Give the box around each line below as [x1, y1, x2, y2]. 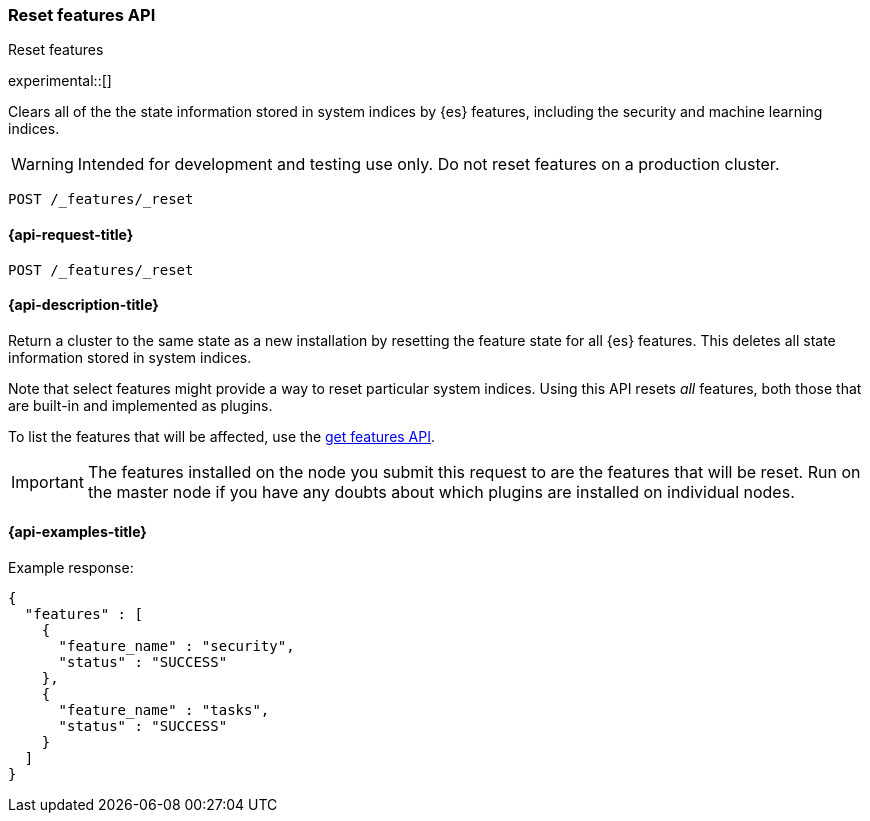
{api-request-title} [8, 225, 134, 243]
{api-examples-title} [8, 523, 147, 541]
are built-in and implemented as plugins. [8, 396, 273, 414]
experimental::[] [8, 72, 112, 90]
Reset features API [8, 5, 156, 25]
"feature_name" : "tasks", [58, 702, 270, 719]
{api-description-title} [8, 296, 159, 314]
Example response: [8, 559, 134, 577]
